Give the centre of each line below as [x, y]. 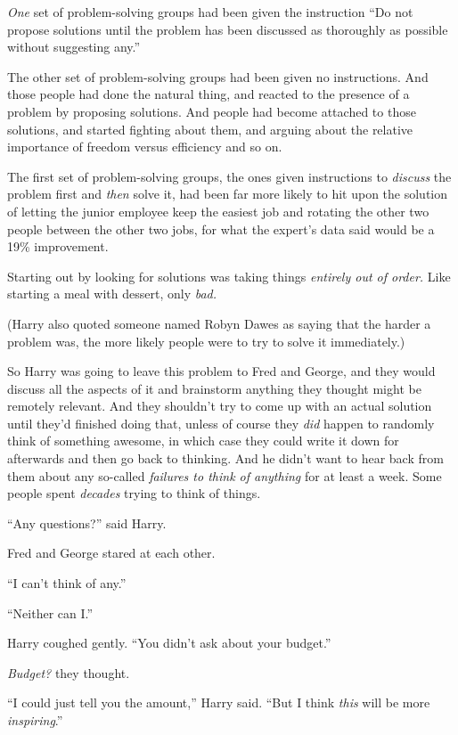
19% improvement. [58, 246]
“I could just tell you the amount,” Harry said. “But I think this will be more [219, 702]
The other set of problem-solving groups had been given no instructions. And [218, 76]
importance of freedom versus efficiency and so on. [145, 147]
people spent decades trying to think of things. [134, 493]
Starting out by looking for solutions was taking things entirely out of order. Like [229, 276]
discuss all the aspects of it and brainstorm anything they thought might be [214, 388]
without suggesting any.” [74, 47]
